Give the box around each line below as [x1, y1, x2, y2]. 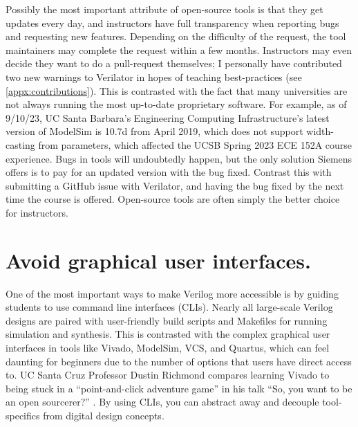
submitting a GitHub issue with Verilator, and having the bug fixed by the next [6, 178, 344, 192]
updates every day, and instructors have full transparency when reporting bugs [6, 15, 339, 30]
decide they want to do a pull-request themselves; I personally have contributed [6, 56, 342, 71]
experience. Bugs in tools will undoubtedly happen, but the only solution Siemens [6, 151, 352, 165]
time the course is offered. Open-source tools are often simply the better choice [6, 192, 340, 206]
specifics [6, 408, 40, 422]
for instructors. [6, 205, 68, 219]
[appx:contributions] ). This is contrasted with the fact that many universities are [6, 83, 348, 98]
